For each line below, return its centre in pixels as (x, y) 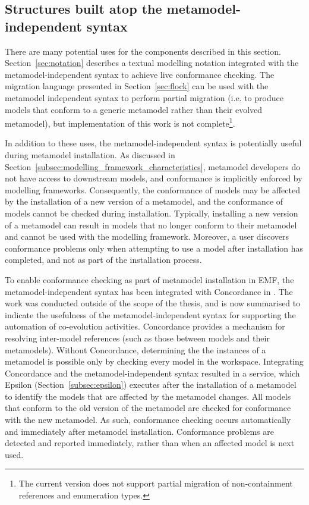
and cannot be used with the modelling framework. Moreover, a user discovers (147, 236)
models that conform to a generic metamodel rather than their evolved (134, 109)
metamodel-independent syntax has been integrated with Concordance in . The (149, 291)
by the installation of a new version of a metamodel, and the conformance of (144, 201)
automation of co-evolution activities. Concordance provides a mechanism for (145, 326)
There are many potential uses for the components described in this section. (143, 51)
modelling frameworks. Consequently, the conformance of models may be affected (152, 189)
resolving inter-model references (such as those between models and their (137, 338)
